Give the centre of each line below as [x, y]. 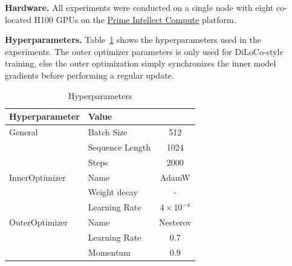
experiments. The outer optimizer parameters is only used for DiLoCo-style [144, 51]
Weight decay [113, 192]
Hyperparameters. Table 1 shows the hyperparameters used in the [133, 40]
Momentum [109, 252]
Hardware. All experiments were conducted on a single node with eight [139, 7]
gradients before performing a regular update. [89, 75]
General [24, 132]
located [18, 19]
